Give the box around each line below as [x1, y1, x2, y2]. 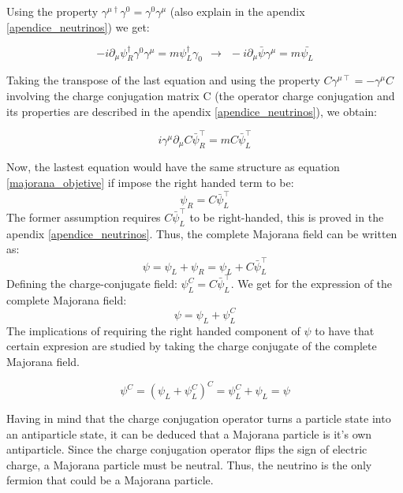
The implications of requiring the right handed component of [6, 322, 300, 338]
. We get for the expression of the [230, 275, 393, 292]
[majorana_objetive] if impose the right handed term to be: [6, 174, 294, 191]
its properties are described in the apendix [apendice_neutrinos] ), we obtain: [6, 103, 377, 119]
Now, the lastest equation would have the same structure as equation [6, 159, 340, 175]
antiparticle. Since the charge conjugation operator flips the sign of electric [6, 441, 368, 458]
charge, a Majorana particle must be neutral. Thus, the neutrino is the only [6, 456, 372, 472]
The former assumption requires [6, 208, 161, 225]
